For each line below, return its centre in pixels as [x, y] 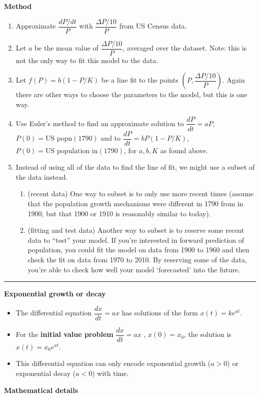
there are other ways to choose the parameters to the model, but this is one [131, 94]
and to [111, 138]
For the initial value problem [64, 334]
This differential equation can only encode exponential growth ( [113, 363]
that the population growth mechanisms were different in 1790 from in [135, 203]
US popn [59, 139]
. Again [233, 80]
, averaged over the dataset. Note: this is [185, 48]
